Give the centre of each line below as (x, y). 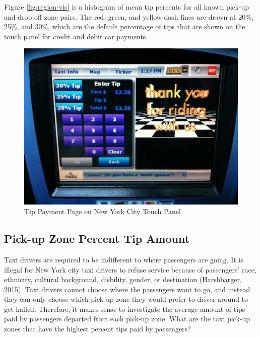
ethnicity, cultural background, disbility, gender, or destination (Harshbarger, (123, 279)
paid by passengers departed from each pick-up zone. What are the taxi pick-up (127, 319)
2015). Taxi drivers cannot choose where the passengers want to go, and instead (127, 289)
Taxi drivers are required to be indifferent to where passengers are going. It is (124, 259)
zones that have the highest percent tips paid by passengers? (97, 329)
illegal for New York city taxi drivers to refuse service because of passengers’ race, (130, 269)
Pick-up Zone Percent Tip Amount (97, 239)
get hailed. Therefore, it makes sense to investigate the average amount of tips (125, 309)
